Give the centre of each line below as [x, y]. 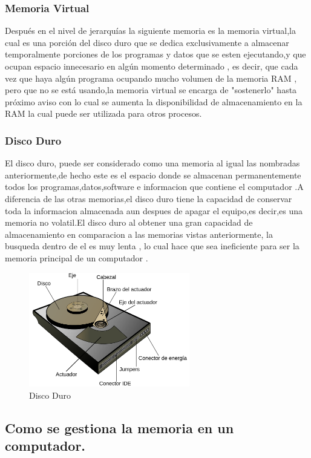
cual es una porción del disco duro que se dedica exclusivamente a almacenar [147, 42]
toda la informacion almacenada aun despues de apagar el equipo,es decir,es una [154, 210]
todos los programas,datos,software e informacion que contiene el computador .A [154, 187]
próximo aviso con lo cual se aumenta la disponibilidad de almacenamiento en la [154, 101]
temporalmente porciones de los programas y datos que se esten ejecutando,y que [155, 54]
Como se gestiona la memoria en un [119, 427]
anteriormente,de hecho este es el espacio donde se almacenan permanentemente [153, 175]
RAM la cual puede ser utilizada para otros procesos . [103, 113]
